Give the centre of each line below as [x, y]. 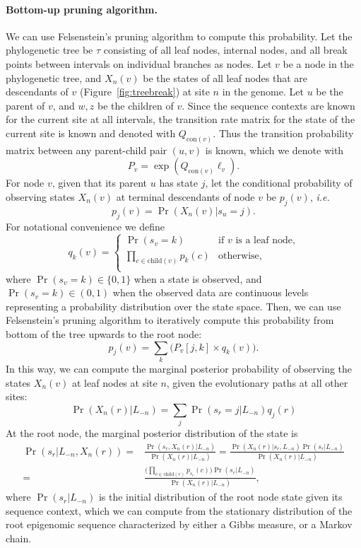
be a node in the [318, 63]
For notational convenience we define [85, 226]
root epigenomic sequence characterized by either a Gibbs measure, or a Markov [179, 524]
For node [25, 183]
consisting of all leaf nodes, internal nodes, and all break [225, 50]
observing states [40, 197]
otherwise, [240, 256]
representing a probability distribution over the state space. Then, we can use [173, 306]
